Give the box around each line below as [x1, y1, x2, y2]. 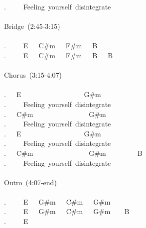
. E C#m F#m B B [4, 50, 113, 60]
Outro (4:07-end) [4, 177, 57, 187]
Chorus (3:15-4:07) [4, 70, 62, 80]
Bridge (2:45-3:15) [4, 21, 60, 31]
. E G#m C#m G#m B [4, 206, 130, 217]
